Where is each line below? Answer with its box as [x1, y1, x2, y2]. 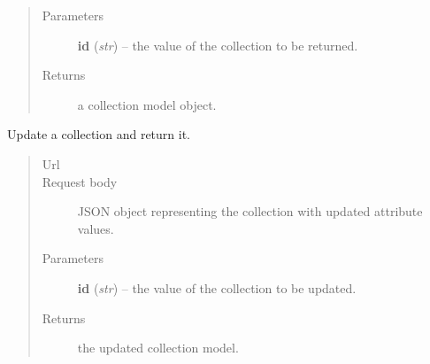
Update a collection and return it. [7, 125, 190, 143]
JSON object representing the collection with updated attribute [77, 202, 423, 221]
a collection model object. [77, 95, 217, 113]
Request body [42, 172, 118, 190]
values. [77, 219, 114, 237]
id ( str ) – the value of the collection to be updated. [77, 278, 357, 297]
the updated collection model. [77, 338, 239, 357]
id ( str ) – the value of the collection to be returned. [77, 35, 358, 54]
